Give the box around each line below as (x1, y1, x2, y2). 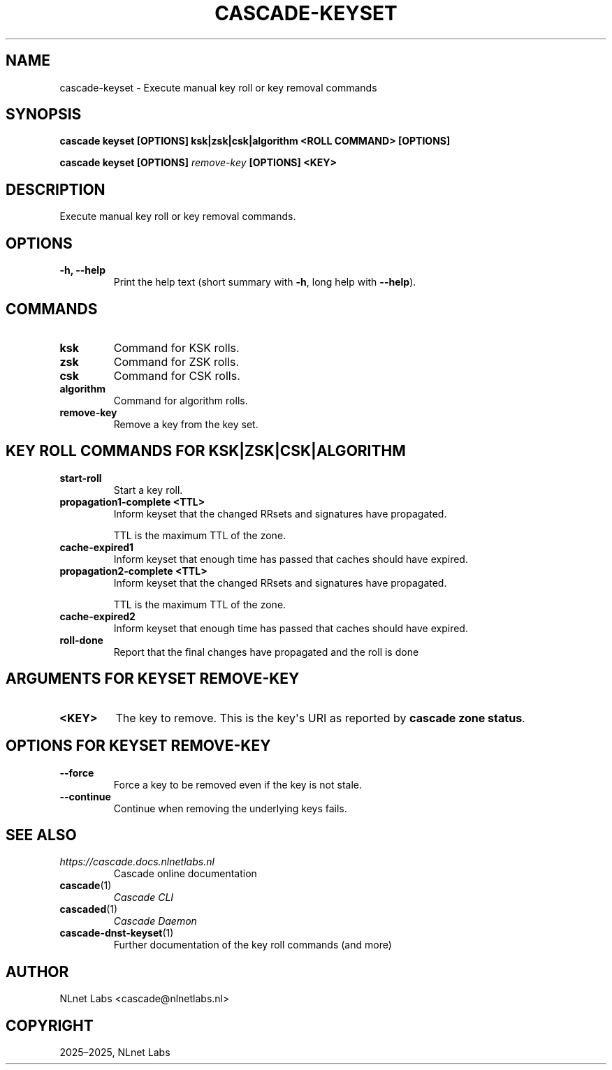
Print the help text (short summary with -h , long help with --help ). (113, 276, 416, 288)
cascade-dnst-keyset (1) (59, 927, 174, 939)
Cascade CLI (113, 891, 174, 904)
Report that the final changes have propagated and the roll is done (113, 645, 419, 658)
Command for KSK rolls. (113, 340, 240, 355)
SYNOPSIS (6, 105, 82, 124)
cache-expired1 (59, 541, 134, 553)
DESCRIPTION (6, 180, 105, 198)
